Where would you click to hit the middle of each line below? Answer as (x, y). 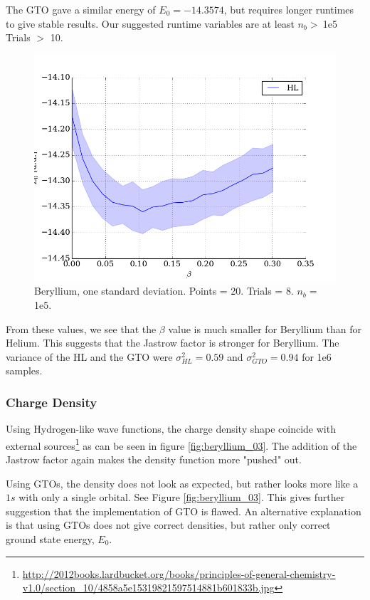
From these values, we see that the (81, 328)
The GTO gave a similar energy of (81, 9)
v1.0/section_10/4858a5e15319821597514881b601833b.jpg (148, 588)
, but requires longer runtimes (289, 9)
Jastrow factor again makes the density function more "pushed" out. (154, 459)
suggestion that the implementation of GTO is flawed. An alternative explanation (184, 511)
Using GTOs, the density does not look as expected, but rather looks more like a (182, 483)
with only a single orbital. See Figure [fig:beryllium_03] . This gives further (182, 497)
